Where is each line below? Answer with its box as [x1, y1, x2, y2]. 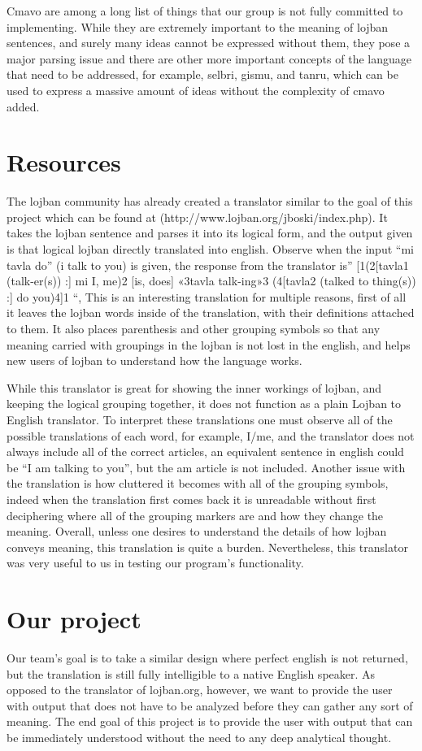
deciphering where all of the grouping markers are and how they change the [7, 506, 384, 523]
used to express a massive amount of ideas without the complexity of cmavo [7, 81, 385, 98]
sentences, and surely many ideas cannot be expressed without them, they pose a [7, 34, 411, 51]
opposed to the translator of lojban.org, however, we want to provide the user [7, 681, 393, 698]
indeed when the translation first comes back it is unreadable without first [7, 490, 376, 507]
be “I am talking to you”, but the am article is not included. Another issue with [7, 458, 406, 475]
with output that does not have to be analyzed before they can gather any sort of [7, 697, 413, 714]
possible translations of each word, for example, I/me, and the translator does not [7, 427, 415, 444]
